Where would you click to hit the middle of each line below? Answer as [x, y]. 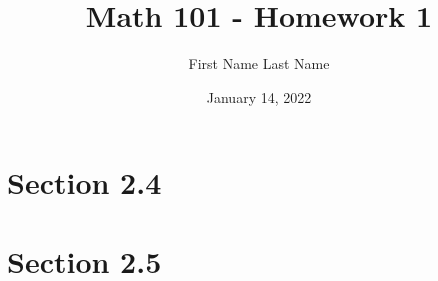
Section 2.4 [84, 182]
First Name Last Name [259, 63]
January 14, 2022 [259, 96]
